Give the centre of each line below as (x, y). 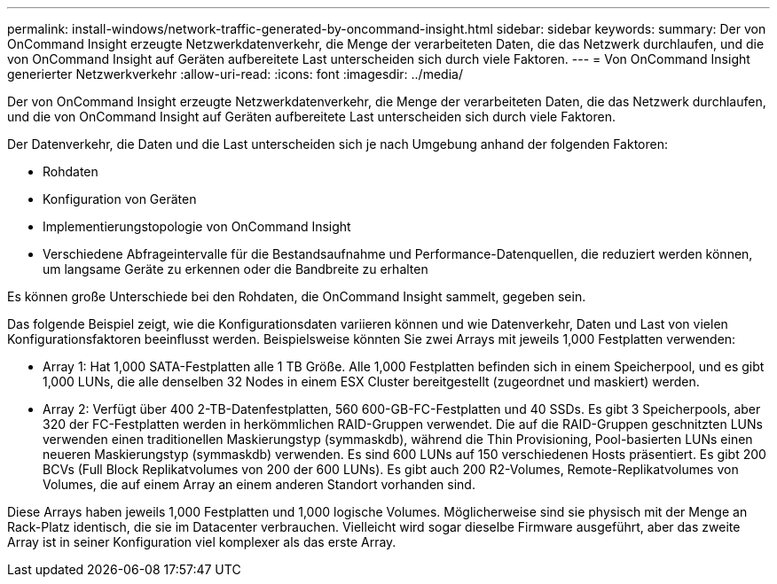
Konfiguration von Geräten (120, 199)
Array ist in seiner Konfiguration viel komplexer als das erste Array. (202, 542)
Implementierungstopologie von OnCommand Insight (197, 226)
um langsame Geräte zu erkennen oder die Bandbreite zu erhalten (235, 269)
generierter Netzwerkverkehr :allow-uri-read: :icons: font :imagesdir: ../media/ (235, 74)
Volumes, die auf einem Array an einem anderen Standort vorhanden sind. (259, 484)
